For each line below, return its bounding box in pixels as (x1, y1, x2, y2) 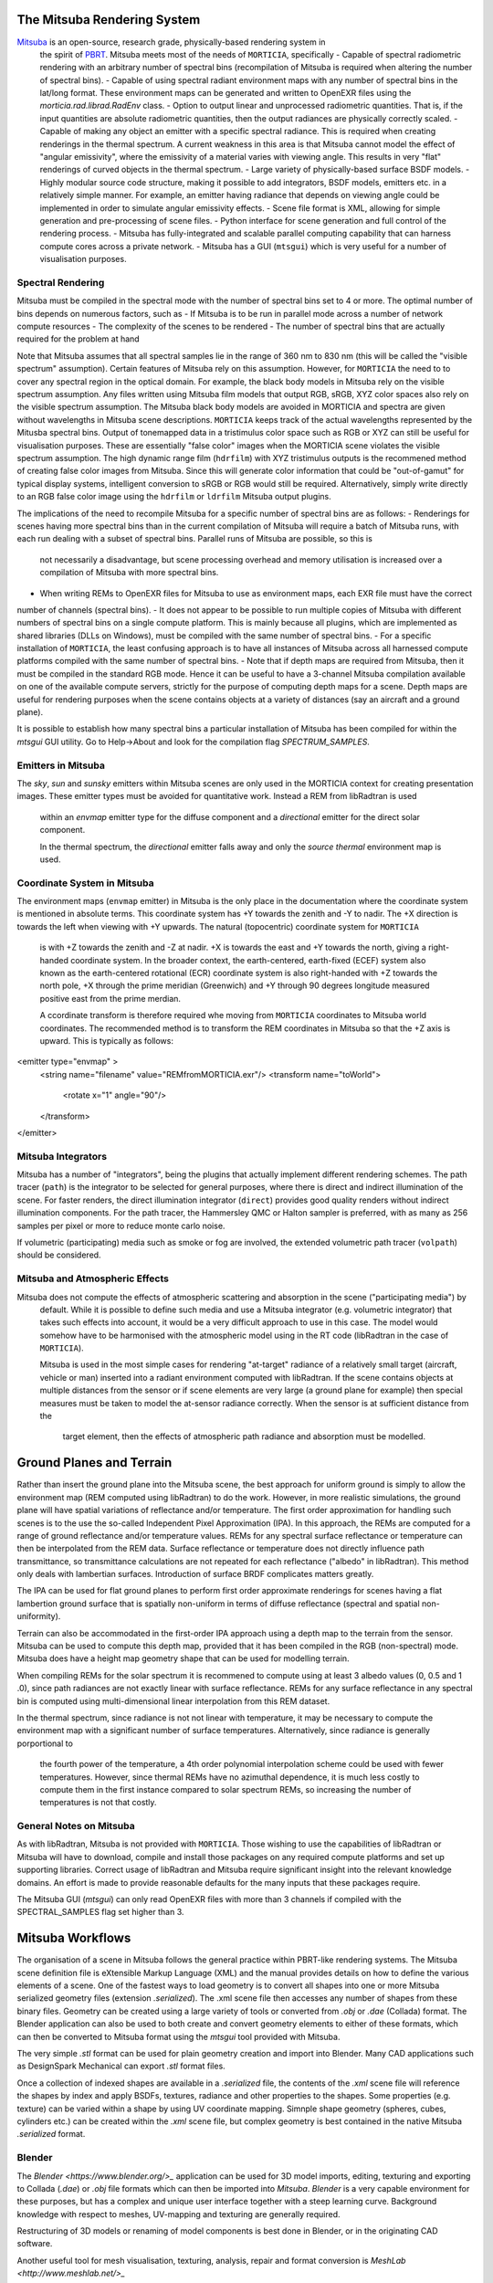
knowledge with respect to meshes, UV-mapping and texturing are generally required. (16, 2208, 341, 2219)
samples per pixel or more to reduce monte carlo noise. (16, 1220, 226, 1231)
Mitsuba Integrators (16, 1150, 108, 1163)
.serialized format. (16, 2129, 86, 2140)
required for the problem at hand (16, 333, 141, 344)
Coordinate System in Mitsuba (16, 877, 154, 889)
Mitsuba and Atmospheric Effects (16, 1272, 169, 1285)
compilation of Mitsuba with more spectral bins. (39, 567, 219, 578)
